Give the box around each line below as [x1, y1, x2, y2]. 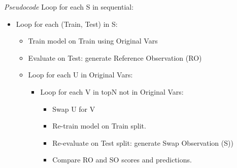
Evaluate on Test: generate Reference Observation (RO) [28, 52, 202, 63]
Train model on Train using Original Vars [28, 35, 158, 46]
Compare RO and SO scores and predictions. [52, 154, 192, 165]
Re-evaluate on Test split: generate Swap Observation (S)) [52, 137, 233, 148]
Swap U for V [52, 103, 95, 114]
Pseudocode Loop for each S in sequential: [4, 2, 134, 12]
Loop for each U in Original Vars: [28, 69, 133, 80]
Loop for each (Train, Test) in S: [16, 18, 118, 29]
